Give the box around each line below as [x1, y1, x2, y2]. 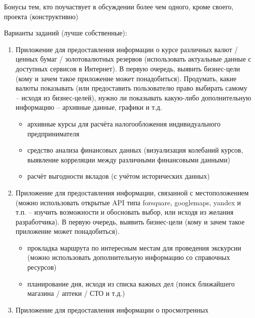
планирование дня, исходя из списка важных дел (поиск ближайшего [27, 278, 235, 288]
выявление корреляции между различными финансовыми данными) [27, 154, 230, 164]
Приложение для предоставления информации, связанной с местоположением [15, 187, 249, 197]
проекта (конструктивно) [4, 11, 78, 21]
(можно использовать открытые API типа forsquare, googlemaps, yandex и [15, 197, 241, 207]
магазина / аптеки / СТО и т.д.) [27, 288, 125, 298]
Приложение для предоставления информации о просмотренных [15, 304, 209, 315]
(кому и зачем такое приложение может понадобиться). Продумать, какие [15, 73, 237, 83]
